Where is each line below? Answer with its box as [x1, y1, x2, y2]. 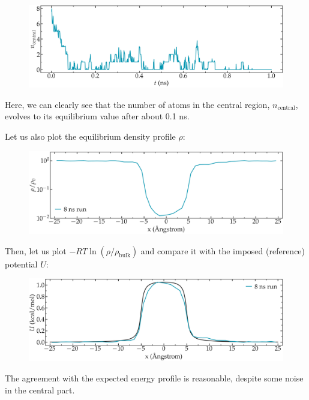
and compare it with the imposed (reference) [140, 244, 305, 257]
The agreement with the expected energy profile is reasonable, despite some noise [5, 372, 304, 384]
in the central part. [5, 383, 75, 396]
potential [5, 257, 38, 270]
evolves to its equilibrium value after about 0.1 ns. [5, 110, 190, 122]
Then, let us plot [5, 244, 67, 257]
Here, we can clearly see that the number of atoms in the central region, [5, 98, 270, 110]
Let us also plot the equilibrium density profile [5, 130, 176, 143]
